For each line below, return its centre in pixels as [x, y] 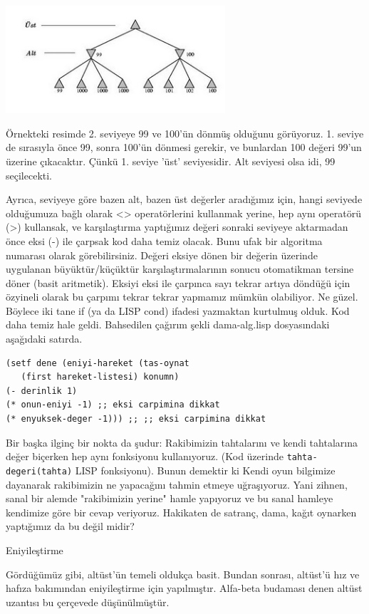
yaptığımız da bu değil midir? [70, 526]
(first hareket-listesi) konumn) [100, 377]
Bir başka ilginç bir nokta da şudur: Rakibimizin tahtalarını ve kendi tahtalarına [182, 442]
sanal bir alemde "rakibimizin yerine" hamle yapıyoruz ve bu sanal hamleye [170, 498]
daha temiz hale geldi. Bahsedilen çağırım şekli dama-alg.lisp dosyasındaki [168, 324]
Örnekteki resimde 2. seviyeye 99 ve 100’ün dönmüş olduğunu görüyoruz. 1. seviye [185, 133]
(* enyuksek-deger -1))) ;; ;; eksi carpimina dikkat [136, 419]
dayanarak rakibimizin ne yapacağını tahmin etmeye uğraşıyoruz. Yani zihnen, [177, 484]
